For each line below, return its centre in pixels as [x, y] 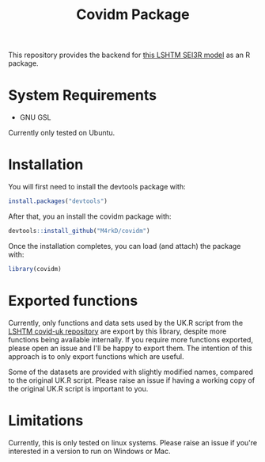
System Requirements [82, 95]
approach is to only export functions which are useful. [96, 356]
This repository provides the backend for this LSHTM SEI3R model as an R [129, 55]
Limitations [46, 420]
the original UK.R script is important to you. [78, 388]
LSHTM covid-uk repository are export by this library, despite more [117, 331]
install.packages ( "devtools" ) [58, 201]
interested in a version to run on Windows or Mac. [90, 451]
